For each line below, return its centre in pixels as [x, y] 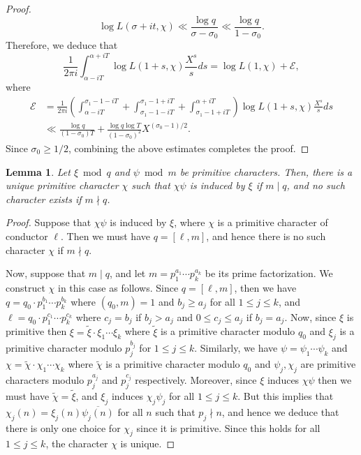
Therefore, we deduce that [62, 45]
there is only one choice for [63, 427]
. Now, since [310, 316]
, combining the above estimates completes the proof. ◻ [189, 148]
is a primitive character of [273, 222]
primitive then [36, 331]
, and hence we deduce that [280, 411]
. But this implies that [286, 396]
